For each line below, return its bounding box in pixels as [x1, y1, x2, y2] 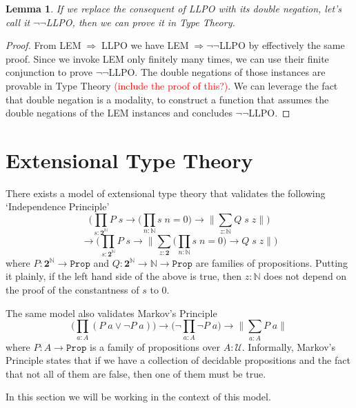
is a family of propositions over [90, 339, 220, 354]
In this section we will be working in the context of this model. [6, 389, 271, 404]
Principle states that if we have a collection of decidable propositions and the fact [6, 353, 350, 367]
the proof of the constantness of [6, 283, 139, 297]
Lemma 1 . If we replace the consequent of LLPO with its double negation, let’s [6, 1, 342, 15]
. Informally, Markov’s [241, 339, 335, 354]
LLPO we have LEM [101, 38, 189, 52]
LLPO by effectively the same [219, 38, 345, 52]
